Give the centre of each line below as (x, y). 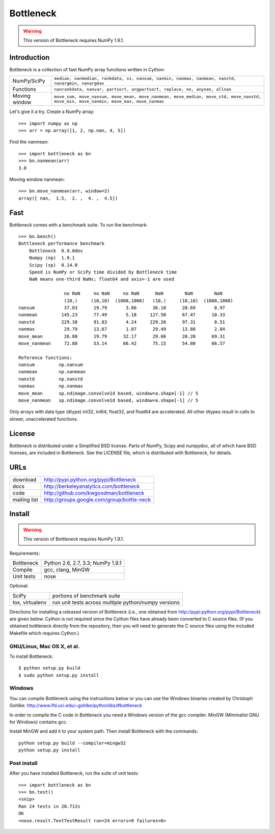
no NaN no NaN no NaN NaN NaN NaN (143, 294)
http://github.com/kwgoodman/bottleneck (94, 493)
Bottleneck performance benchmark (61, 244)
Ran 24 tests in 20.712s (49, 806)
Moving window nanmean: (37, 179)
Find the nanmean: (29, 142)
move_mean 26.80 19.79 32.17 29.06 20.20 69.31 (122, 336)
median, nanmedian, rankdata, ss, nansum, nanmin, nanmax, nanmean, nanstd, (145, 79)
